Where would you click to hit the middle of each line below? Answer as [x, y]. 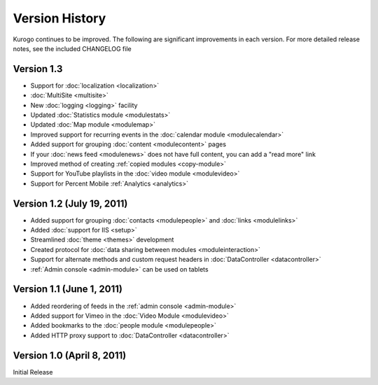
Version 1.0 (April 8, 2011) [70, 355]
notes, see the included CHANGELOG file [72, 48]
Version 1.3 [38, 69]
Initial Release [33, 372]
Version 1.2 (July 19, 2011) [70, 203]
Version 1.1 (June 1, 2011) [68, 289]
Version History [59, 18]
